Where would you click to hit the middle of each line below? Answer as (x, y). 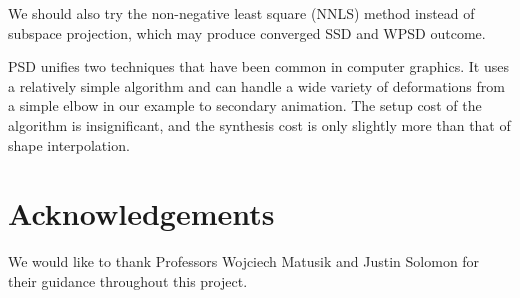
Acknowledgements (141, 213)
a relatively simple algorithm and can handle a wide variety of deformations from (256, 85)
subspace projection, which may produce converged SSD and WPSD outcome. (247, 32)
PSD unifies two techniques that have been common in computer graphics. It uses (258, 66)
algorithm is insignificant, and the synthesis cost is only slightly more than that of (259, 124)
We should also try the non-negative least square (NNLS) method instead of (241, 13)
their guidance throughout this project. (128, 280)
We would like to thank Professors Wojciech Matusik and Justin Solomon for (244, 261)
